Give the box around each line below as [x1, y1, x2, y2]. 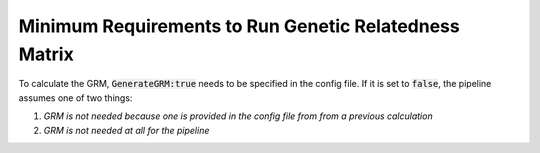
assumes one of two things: [18, 91, 133, 104]
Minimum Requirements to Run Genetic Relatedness [18, 15, 460, 37]
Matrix [18, 43, 74, 65]
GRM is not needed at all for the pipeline [43, 124, 210, 136]
